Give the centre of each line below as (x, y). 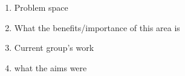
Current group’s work (54, 48)
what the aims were (50, 67)
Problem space (41, 7)
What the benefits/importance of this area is (97, 27)
